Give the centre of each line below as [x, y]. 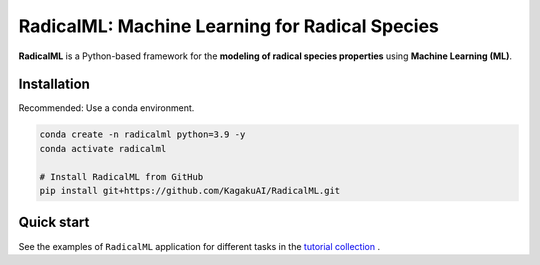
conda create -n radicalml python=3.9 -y [142, 134]
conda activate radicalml [103, 148]
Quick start [54, 222]
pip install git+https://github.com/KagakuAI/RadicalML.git [190, 190]
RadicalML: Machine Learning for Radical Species [229, 26]
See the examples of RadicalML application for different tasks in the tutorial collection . [199, 246]
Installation [54, 84]
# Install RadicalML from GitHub [121, 176]
